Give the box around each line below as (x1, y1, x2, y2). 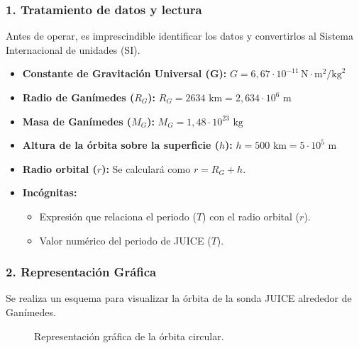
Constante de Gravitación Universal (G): (22, 66, 227, 81)
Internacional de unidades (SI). (6, 42, 140, 57)
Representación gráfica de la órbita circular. (34, 328, 224, 343)
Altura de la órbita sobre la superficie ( (22, 137, 219, 152)
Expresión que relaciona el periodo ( (39, 208, 197, 223)
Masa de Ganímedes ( (22, 113, 132, 128)
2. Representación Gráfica (6, 263, 157, 281)
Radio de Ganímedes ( (22, 90, 135, 104)
